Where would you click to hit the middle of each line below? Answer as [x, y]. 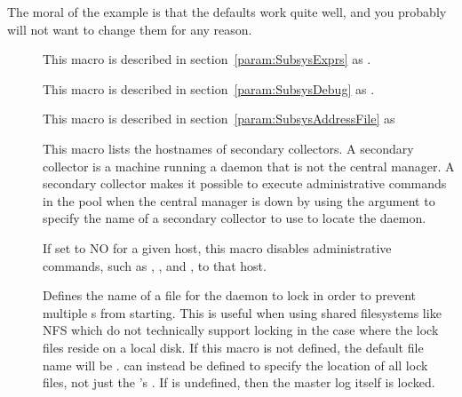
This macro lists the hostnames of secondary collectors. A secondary [228, 148]
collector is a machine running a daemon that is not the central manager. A [249, 166]
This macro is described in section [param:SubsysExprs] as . [207, 59]
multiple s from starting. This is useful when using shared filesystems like [242, 312]
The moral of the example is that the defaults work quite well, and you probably [227, 12]
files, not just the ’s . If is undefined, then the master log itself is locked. [239, 382]
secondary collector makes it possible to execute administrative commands [245, 183]
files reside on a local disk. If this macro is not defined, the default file [233, 347]
